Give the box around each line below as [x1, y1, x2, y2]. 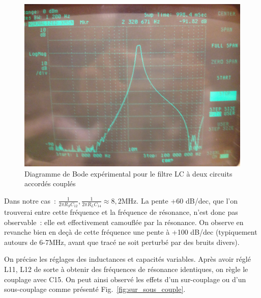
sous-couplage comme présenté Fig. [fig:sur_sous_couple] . [4, 284, 186, 294]
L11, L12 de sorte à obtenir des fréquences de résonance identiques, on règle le [4, 263, 248, 274]
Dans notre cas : [4, 195, 56, 206]
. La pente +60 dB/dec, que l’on [136, 195, 238, 206]
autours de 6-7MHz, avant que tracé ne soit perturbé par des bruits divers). [4, 236, 240, 247]
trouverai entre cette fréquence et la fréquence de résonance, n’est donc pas [4, 207, 238, 217]
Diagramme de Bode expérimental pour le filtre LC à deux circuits [24, 168, 233, 179]
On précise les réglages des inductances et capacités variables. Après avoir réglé [4, 254, 251, 264]
